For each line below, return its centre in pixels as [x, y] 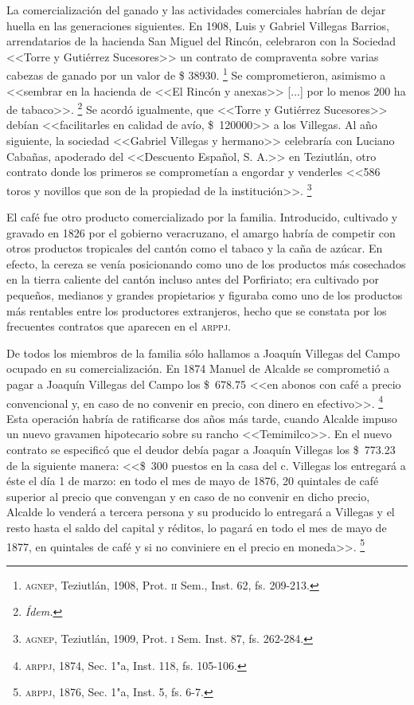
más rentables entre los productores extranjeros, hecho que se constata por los [197, 310]
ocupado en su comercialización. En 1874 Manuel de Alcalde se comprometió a [198, 368]
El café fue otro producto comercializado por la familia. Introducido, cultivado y [202, 217]
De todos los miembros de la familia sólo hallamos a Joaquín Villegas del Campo [203, 352]
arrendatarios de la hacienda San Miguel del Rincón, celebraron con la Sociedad [201, 41]
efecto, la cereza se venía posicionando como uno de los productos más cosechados [206, 263]
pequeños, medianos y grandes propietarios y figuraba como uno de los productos [205, 295]
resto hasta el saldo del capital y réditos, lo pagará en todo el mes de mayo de [197, 528]
